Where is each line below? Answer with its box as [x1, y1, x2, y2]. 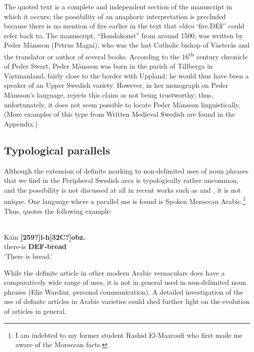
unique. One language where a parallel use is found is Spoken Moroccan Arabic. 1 [4, 195, 246, 206]
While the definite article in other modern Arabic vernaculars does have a [4, 267, 225, 277]
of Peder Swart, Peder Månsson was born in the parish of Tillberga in [4, 61, 213, 71]
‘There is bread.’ [4, 251, 52, 261]
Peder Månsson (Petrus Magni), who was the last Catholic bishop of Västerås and [4, 40, 250, 50]
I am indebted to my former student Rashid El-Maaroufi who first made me [15, 329, 243, 340]
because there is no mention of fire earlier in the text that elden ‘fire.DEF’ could [4, 21, 245, 31]
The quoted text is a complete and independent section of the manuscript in [4, 1, 232, 11]
